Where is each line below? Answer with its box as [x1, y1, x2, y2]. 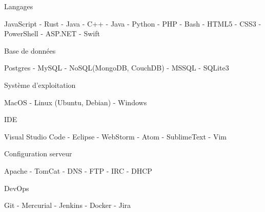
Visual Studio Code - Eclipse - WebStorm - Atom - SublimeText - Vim [4, 131, 227, 142]
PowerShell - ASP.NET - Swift [4, 28, 100, 39]
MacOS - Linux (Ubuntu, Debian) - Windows [4, 97, 147, 107]
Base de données [4, 45, 56, 56]
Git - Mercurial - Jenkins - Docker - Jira [4, 200, 131, 210]
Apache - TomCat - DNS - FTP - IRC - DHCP [4, 165, 152, 176]
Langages [4, 1, 33, 11]
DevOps [4, 182, 29, 193]
